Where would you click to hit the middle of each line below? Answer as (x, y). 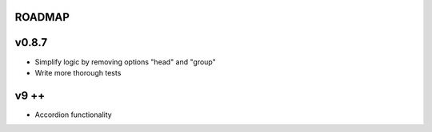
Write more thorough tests (78, 72)
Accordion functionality (73, 115)
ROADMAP (42, 17)
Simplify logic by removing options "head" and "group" (125, 62)
